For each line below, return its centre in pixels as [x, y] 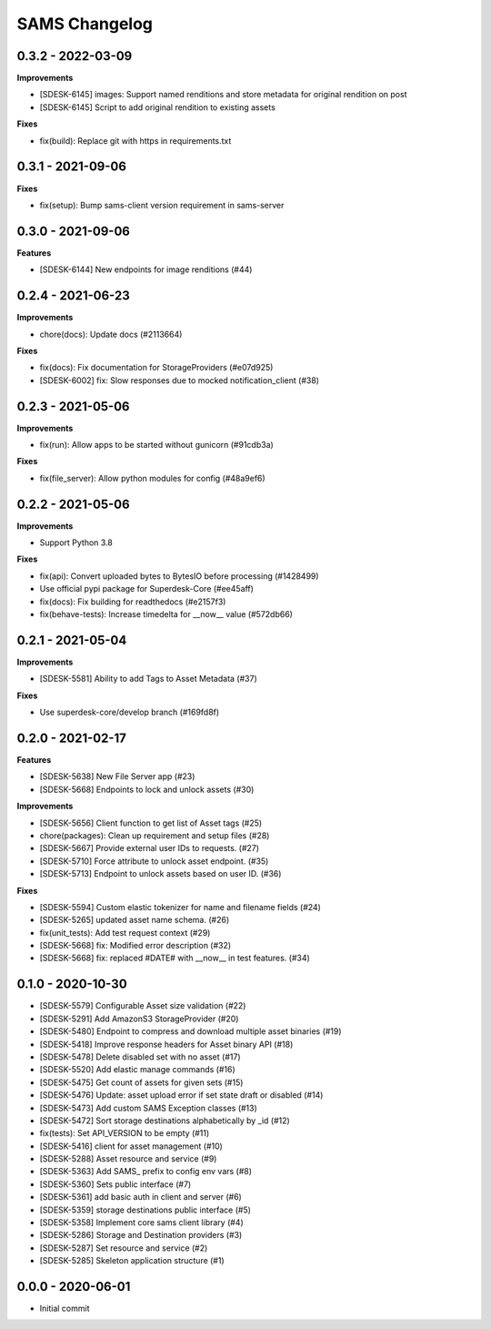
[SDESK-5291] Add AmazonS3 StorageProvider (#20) [139, 1019]
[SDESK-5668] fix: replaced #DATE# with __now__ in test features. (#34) [175, 958]
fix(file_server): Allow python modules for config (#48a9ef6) [152, 478]
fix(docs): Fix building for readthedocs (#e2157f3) [133, 602]
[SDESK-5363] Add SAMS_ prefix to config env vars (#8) [146, 1172]
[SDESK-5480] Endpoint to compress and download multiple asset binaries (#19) [190, 1031]
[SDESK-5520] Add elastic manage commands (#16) [137, 1070]
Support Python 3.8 [76, 543]
